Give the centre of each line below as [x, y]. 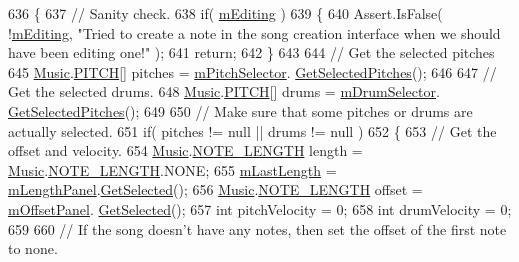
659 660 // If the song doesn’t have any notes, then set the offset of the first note [257, 228]
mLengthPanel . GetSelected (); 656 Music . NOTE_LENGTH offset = [215, 189]
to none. [33, 248]
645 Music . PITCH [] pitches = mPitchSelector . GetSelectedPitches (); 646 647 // [252, 71]
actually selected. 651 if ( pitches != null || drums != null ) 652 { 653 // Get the [252, 130]
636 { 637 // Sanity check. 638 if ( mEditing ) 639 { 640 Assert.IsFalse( [225, 13]
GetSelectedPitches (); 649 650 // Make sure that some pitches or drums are [240, 110]
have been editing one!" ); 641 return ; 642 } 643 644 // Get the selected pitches [251, 52]
